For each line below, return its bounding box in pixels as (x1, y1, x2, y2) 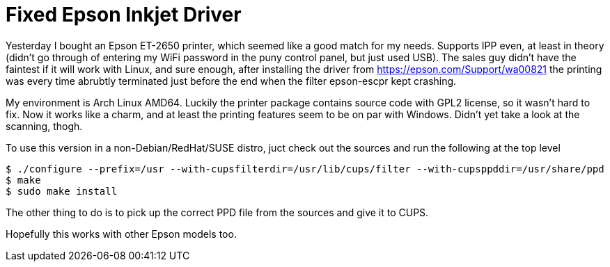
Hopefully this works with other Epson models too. (6, 227, 237, 240)
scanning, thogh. (6, 120, 83, 132)
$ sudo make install (6, 185, 118, 197)
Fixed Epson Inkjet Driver (6, 3, 242, 26)
